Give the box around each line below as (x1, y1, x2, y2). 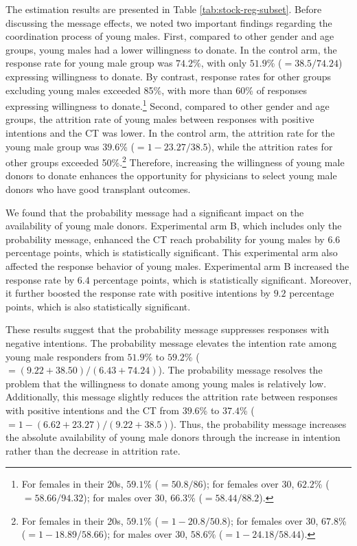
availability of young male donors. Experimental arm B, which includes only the (5, 218, 342, 233)
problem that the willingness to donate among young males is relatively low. (5, 376, 327, 390)
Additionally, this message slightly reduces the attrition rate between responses (5, 389, 338, 404)
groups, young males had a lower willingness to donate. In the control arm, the (5, 42, 337, 56)
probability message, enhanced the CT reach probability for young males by (5, 231, 325, 246)
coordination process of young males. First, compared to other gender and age (5, 29, 334, 43)
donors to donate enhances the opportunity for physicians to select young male (5, 168, 337, 183)
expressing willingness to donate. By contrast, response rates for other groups (5, 69, 332, 83)
